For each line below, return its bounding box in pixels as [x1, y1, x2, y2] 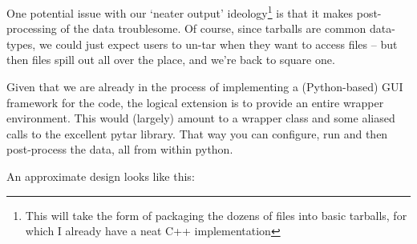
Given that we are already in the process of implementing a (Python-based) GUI [6, 78, 403, 95]
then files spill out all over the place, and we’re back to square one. [6, 51, 335, 68]
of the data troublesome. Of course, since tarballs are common [60, 20, 366, 37]
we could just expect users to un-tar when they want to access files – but [38, 35, 398, 52]
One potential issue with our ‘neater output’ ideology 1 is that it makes [6, 2, 354, 21]
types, [6, 35, 36, 52]
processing [6, 20, 57, 37]
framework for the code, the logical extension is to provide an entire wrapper [6, 94, 384, 110]
